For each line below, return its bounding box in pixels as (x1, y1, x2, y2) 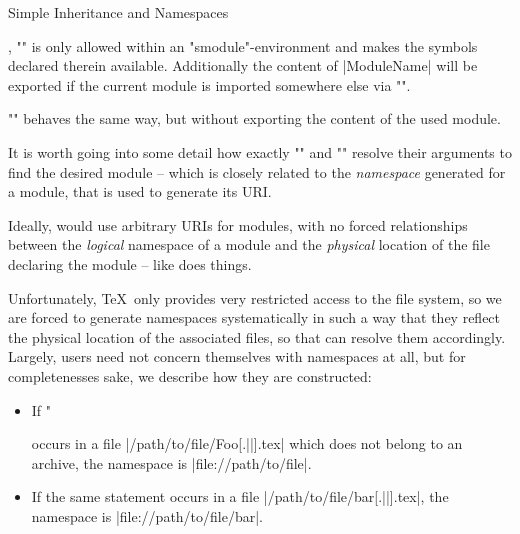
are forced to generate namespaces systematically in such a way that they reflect (8, 307, 501, 328)
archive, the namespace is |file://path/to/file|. (31, 452, 312, 473)
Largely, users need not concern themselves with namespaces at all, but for (8, 346, 466, 367)
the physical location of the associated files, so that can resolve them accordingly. (8, 326, 506, 347)
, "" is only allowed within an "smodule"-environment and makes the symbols (8, 35, 478, 56)
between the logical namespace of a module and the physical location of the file (8, 234, 490, 255)
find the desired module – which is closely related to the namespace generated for (8, 161, 506, 182)
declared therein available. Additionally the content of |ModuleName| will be (8, 55, 478, 76)
